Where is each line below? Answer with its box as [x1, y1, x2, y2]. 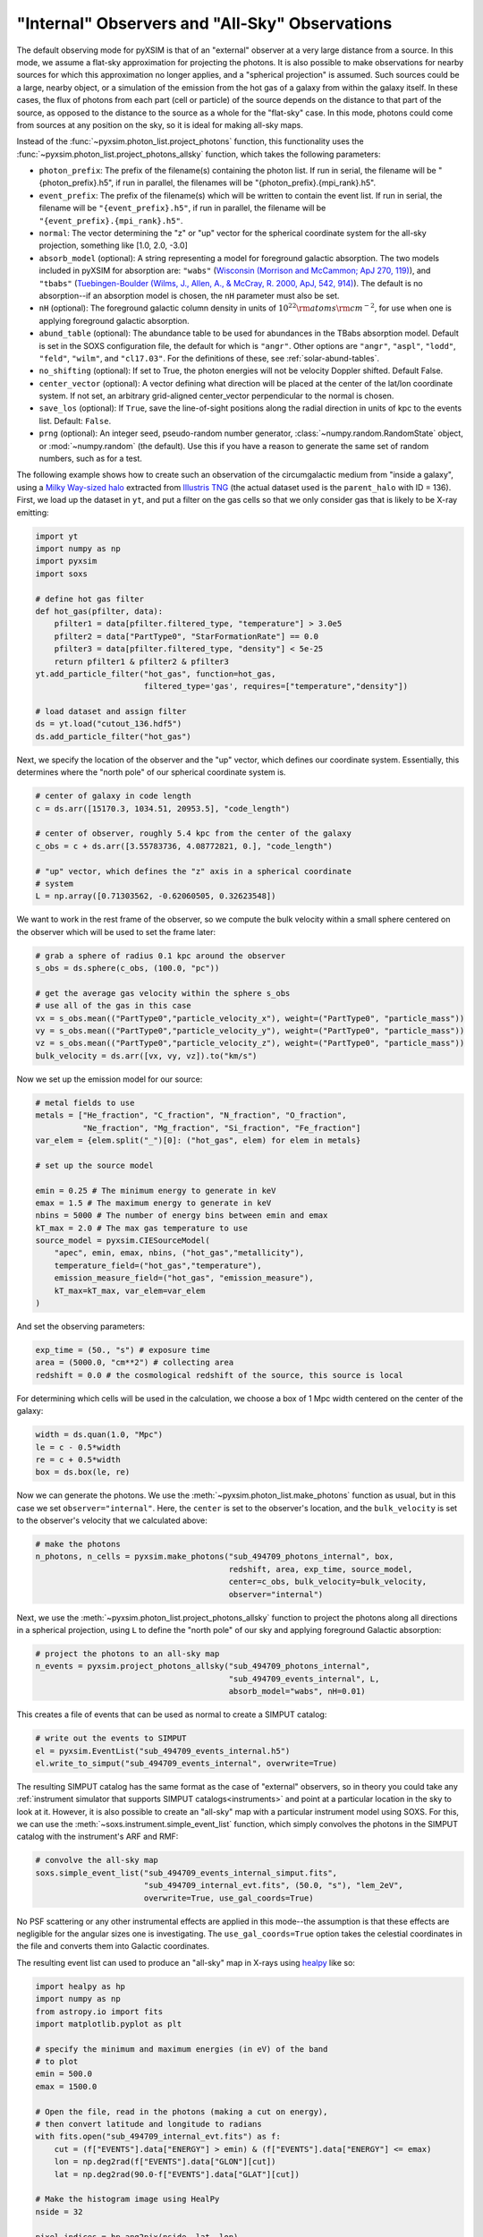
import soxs [35, 568, 89, 579]
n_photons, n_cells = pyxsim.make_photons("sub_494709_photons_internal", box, [35, 1552, 394, 1561]
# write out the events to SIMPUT [35, 1733, 187, 1744]
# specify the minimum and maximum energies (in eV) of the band [35, 2044, 328, 2054]
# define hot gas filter [35, 593, 145, 604]
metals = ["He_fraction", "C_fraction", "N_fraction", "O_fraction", [35, 1110, 347, 1120]
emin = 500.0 [35, 2069, 93, 2080]
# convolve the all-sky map [35, 1855, 158, 1866]
